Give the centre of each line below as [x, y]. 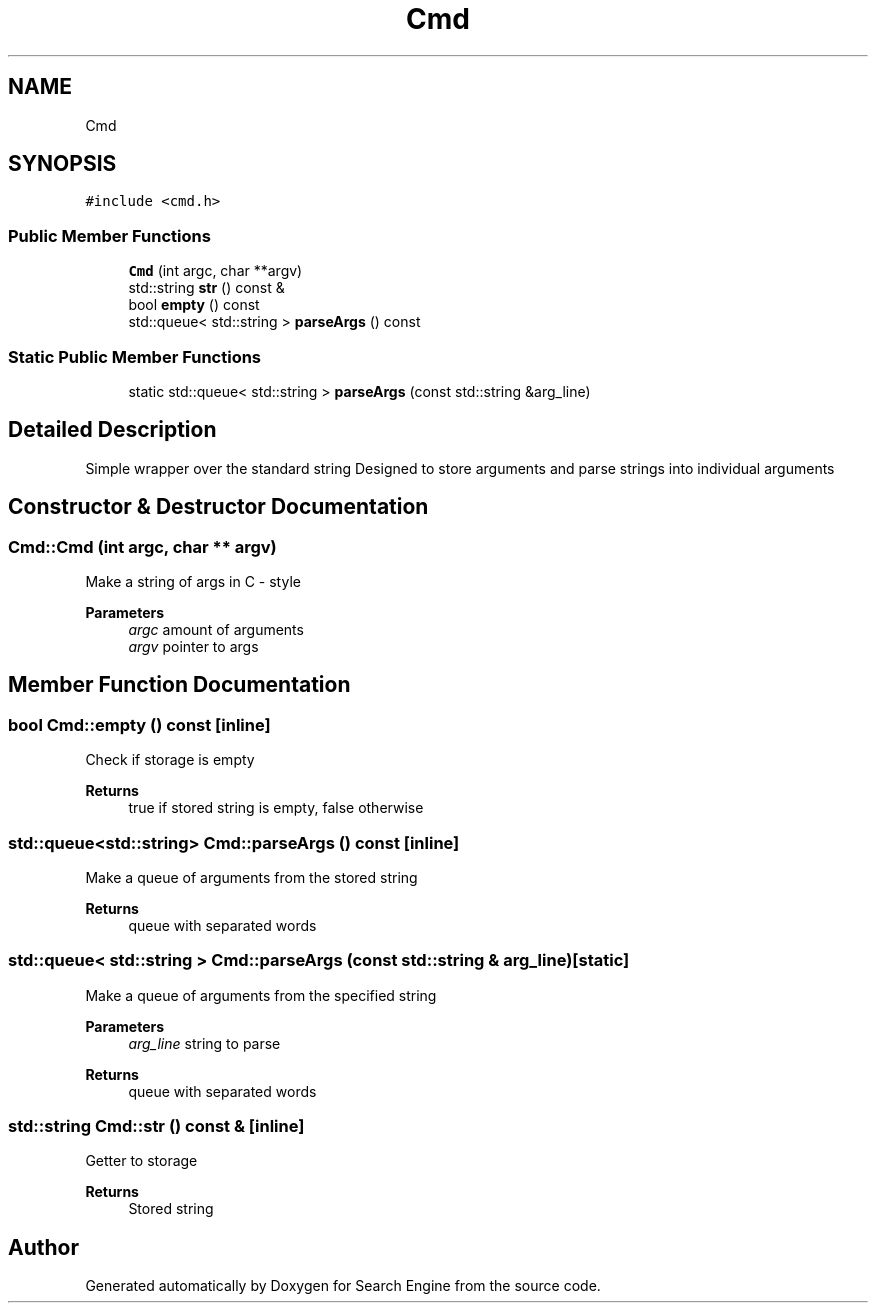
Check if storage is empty [170, 760]
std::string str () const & [206, 288]
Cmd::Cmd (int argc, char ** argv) [142, 546]
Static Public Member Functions [135, 356]
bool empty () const [194, 305]
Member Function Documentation [179, 685]
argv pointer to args [193, 646]
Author [43, 1247]
